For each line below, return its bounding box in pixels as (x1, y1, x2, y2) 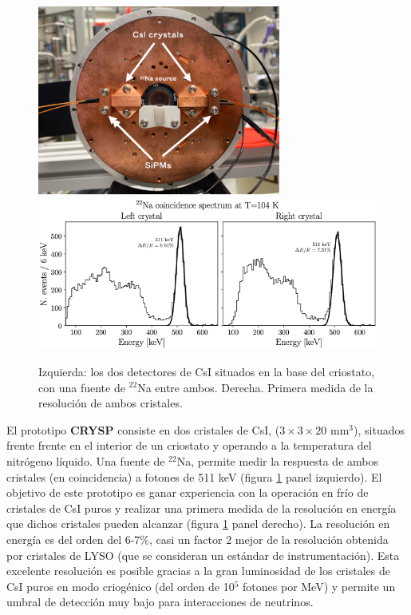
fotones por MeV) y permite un (243, 577, 396, 594)
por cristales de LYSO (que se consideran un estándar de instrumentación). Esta (6, 546, 400, 563)
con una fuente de (38, 379, 125, 395)
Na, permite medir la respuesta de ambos (176, 452, 378, 469)
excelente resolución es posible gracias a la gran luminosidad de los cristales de (6, 562, 390, 579)
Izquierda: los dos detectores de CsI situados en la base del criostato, (38, 363, 375, 379)
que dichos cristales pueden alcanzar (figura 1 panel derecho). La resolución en (6, 515, 390, 532)
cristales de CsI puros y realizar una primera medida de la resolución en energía (6, 499, 397, 516)
